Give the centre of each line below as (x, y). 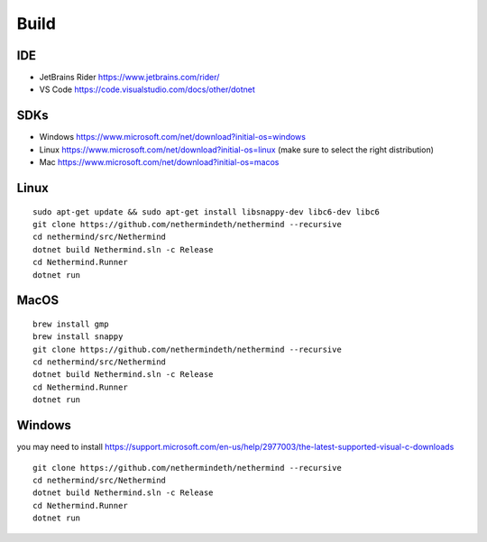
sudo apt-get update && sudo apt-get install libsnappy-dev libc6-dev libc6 (207, 211)
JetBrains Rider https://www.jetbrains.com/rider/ (129, 78)
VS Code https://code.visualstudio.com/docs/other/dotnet (147, 89)
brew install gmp (71, 324)
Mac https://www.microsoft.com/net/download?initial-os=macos (159, 162)
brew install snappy (78, 337)
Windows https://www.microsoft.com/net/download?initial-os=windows (173, 137)
